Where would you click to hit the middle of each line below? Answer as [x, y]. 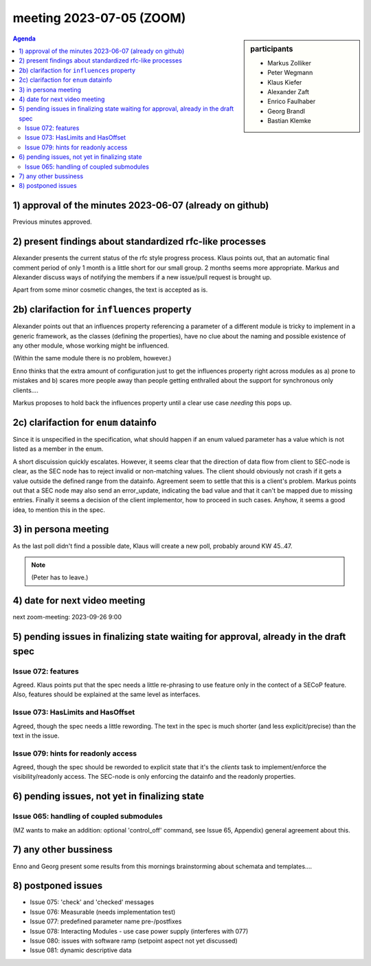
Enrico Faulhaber [292, 101]
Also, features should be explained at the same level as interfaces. [106, 694]
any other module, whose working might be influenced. [91, 346]
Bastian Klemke [290, 121]
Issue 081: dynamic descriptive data [81, 950]
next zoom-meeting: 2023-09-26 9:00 [67, 617]
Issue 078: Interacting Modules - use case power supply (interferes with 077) [139, 931]
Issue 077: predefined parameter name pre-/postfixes [106, 921]
